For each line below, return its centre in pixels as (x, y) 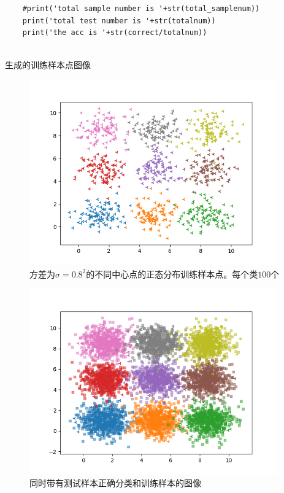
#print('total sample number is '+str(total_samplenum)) (141, 9)
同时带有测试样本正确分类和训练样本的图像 (115, 483)
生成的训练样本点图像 (48, 65)
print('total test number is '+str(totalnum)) (119, 21)
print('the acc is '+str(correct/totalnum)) (115, 33)
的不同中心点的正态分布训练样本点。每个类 (172, 274)
